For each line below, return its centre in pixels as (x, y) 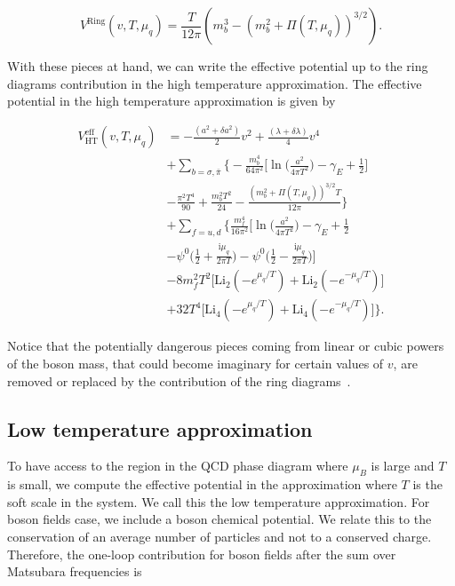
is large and (403, 466)
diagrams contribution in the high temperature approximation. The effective (215, 83)
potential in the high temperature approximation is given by (172, 101)
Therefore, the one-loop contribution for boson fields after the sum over (202, 554)
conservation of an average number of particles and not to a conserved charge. (220, 537)
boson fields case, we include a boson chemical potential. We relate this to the (220, 519)
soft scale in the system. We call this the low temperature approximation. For (219, 501)
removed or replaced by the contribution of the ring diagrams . (179, 380)
